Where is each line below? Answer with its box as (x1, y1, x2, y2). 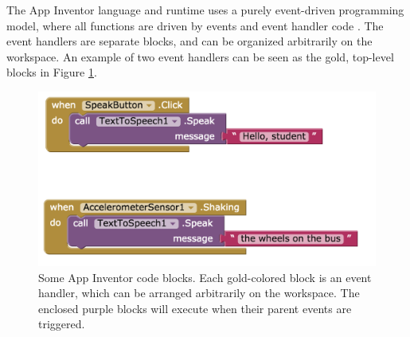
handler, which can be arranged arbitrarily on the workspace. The (38, 284, 360, 301)
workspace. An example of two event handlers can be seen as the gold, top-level (6, 48, 394, 65)
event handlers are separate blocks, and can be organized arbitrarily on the (6, 33, 373, 49)
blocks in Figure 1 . (6, 64, 97, 80)
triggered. (38, 315, 85, 332)
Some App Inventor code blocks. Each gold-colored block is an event (38, 268, 372, 285)
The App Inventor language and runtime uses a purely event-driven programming (6, 2, 404, 18)
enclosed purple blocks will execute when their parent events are (38, 300, 352, 316)
